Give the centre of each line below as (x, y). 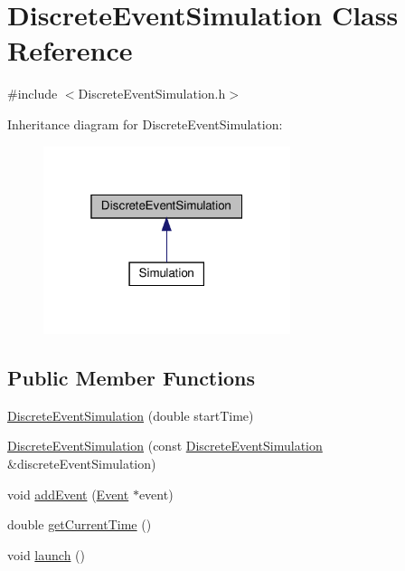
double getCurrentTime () (80, 524)
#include (33, 94)
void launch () (46, 554)
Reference (70, 50)
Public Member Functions (131, 378)
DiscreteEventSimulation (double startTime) (131, 415)
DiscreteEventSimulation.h (152, 94)
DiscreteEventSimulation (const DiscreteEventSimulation (165, 446)
